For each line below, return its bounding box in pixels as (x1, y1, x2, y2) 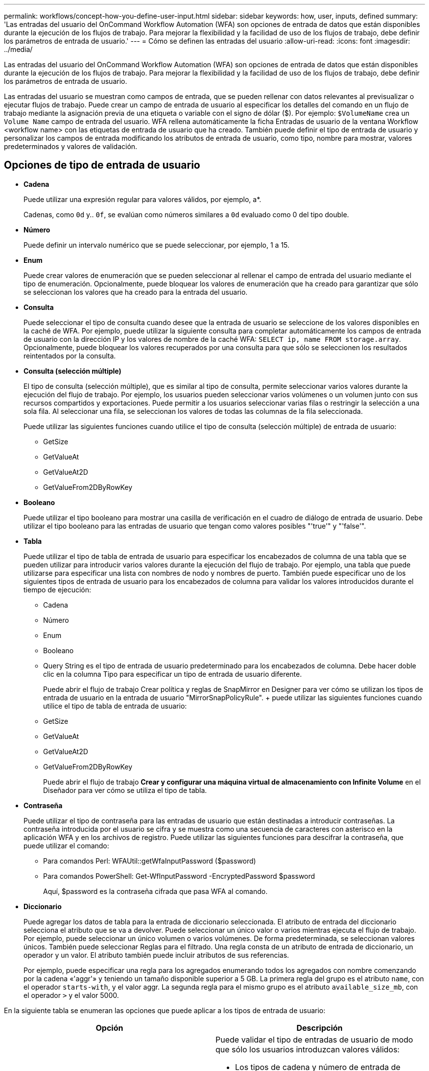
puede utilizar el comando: (24, 841, 109, 850)
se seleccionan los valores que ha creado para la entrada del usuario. (24, 287, 248, 296)
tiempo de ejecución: (24, 585, 92, 594)
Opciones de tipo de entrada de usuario (4, 159, 200, 172)
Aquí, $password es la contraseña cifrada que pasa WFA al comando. (43, 887, 268, 895)
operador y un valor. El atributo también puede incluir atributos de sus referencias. (24, 950, 289, 959)
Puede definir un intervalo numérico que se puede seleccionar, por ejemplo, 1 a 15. (24, 240, 290, 249)
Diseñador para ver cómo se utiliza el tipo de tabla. (43, 786, 207, 794)
